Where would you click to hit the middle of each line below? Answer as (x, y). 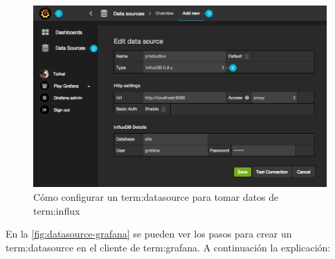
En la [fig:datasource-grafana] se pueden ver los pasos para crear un (149, 234)
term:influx (57, 210)
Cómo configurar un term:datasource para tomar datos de (156, 196)
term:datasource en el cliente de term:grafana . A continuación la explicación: (168, 247)
